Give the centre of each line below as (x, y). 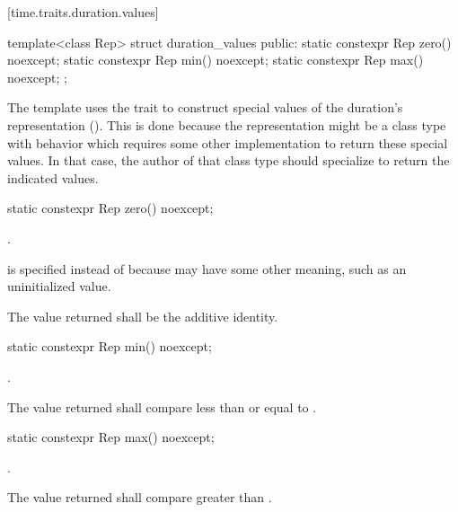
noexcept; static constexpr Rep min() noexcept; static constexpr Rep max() (216, 60)
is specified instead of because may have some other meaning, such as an (207, 268)
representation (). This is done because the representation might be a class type (227, 124)
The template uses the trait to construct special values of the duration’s (205, 107)
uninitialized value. (59, 286)
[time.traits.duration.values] (83, 12)
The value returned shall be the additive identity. (143, 316)
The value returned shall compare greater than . (140, 497)
